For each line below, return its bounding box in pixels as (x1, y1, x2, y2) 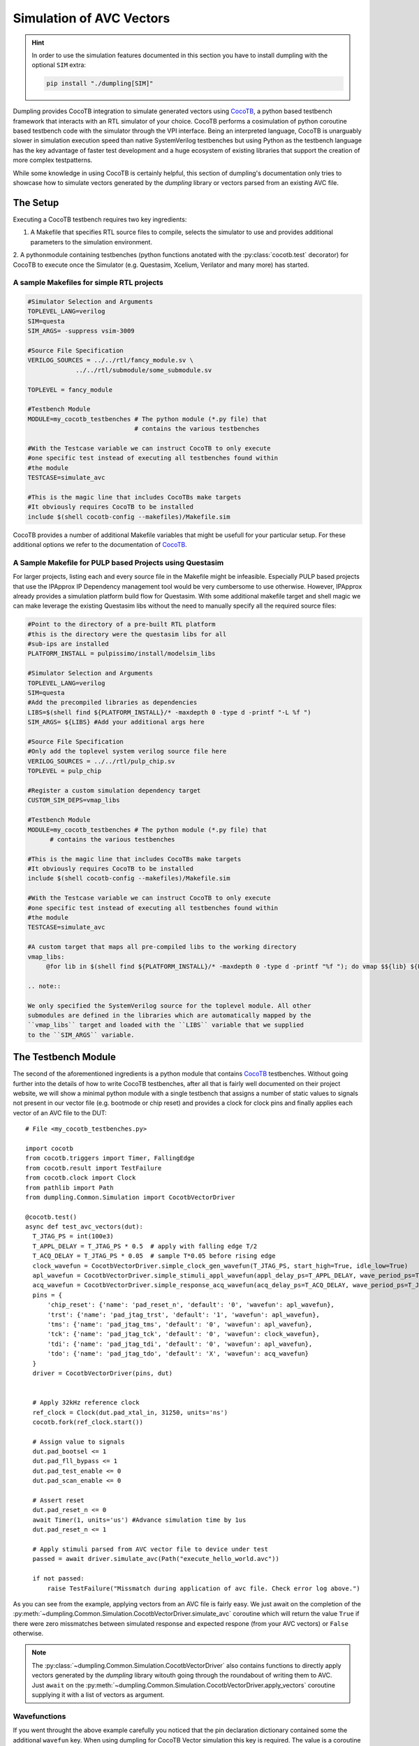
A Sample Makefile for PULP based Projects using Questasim (13, 557, 224, 567)
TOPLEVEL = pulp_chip (27, 767, 102, 775)
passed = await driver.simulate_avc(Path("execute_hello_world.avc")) (32, 1555, 279, 1563)
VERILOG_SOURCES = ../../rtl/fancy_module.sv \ (27, 356, 193, 365)
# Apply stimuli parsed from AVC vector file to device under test (32, 1545, 269, 1553)
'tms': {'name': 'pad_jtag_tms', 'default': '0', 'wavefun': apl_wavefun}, (47, 1320, 313, 1328)
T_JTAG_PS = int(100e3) (32, 1233, 115, 1240)
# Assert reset (32, 1497, 84, 1504)
